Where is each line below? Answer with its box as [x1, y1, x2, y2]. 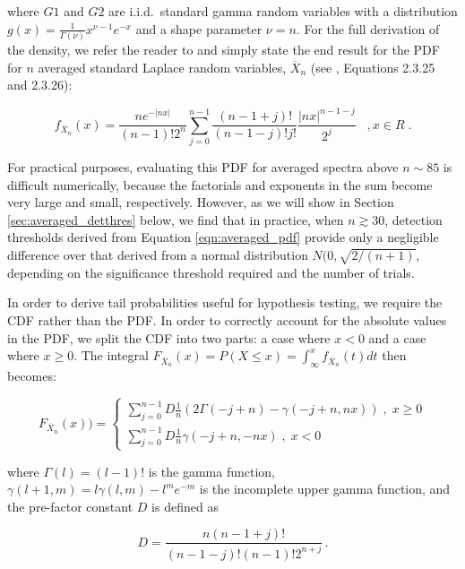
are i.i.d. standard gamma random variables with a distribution [108, 2, 458, 20]
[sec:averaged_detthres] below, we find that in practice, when [7, 210, 344, 228]
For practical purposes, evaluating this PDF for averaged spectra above [7, 157, 399, 176]
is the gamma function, [148, 461, 276, 480]
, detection [384, 210, 443, 228]
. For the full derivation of [296, 19, 440, 38]
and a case [368, 328, 426, 347]
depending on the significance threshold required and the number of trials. [7, 263, 415, 281]
